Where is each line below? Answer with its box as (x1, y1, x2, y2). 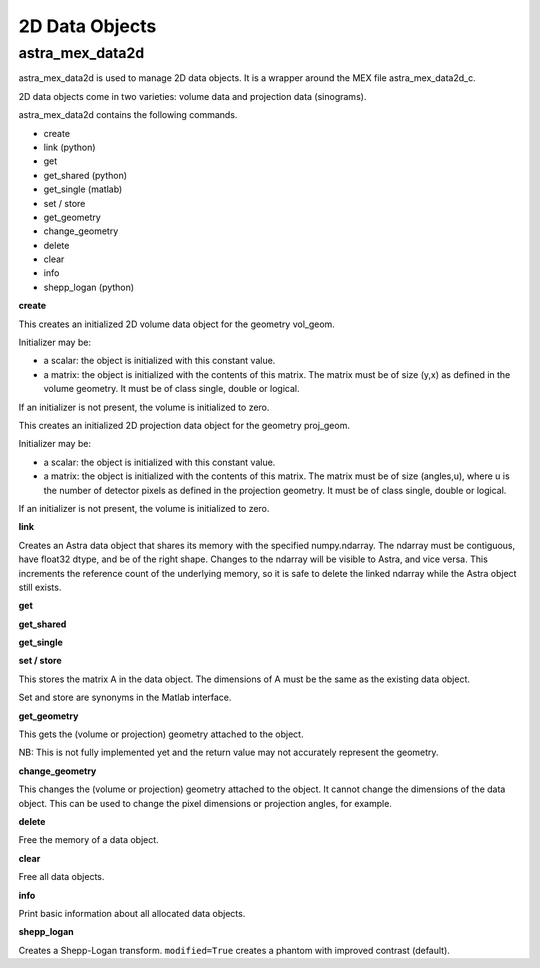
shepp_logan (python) (43, 281, 135, 293)
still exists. (18, 581, 62, 593)
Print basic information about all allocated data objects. (18, 907, 246, 919)
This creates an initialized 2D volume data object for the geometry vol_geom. (18, 318, 335, 330)
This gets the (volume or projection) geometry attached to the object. (18, 728, 304, 740)
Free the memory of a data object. (18, 834, 159, 846)
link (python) (43, 141, 96, 153)
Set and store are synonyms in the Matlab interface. (18, 691, 232, 704)
